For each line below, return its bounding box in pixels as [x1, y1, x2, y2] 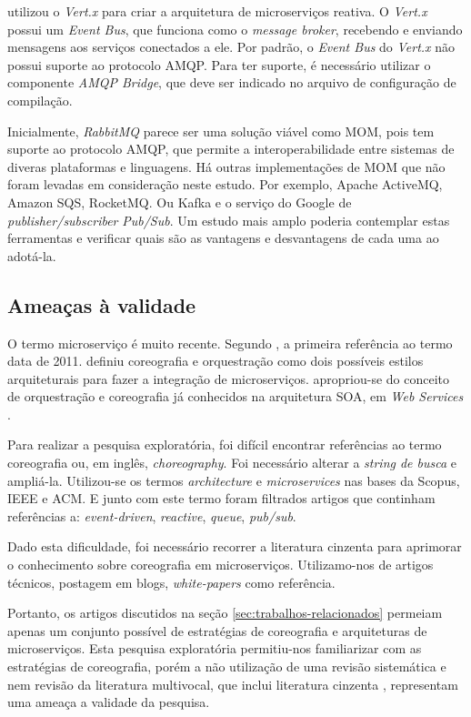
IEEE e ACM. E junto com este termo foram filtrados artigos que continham [7, 489, 436, 508]
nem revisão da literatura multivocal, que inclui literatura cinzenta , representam [7, 674, 458, 693]
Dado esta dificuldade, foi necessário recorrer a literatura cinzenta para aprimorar [7, 537, 462, 556]
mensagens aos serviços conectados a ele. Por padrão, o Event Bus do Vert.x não [7, 37, 456, 56]
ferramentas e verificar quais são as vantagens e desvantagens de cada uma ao [7, 228, 439, 247]
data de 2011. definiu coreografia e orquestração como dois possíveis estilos [7, 351, 424, 370]
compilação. [7, 90, 73, 109]
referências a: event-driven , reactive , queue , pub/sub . [7, 506, 296, 525]
